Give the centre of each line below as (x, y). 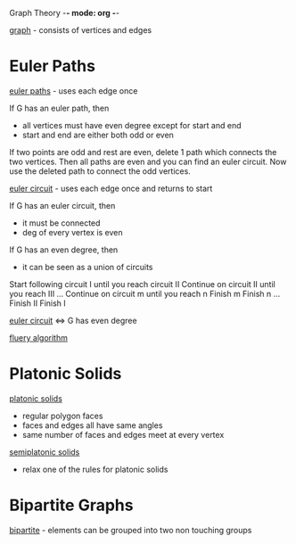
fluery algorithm (39, 337)
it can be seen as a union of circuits (87, 267)
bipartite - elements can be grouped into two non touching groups (131, 530)
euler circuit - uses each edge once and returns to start (111, 188)
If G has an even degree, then (64, 250)
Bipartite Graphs (71, 505)
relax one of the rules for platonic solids (95, 469)
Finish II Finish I (38, 303)
